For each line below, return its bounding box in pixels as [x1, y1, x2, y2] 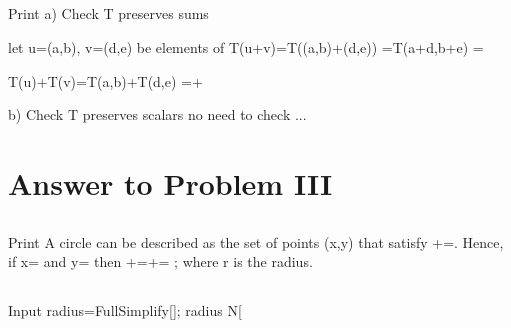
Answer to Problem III [8, 162, 333, 203]
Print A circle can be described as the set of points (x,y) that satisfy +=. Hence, [8, 231, 504, 252]
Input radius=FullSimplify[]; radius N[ [8, 300, 242, 321]
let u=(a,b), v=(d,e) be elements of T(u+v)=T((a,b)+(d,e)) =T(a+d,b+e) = [8, 36, 484, 57]
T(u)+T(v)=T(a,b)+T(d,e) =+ [8, 70, 203, 91]
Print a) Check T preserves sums [8, 3, 209, 24]
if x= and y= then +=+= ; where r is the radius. [8, 251, 313, 272]
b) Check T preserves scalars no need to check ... [8, 104, 307, 125]
